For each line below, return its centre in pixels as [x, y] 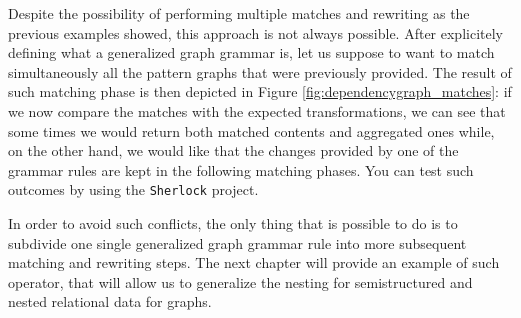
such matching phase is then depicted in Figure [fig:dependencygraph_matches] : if [260, 91]
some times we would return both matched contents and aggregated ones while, [251, 130]
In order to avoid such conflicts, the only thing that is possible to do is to [233, 223]
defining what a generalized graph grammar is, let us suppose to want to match [251, 52]
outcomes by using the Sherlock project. [133, 189]
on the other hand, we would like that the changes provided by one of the [233, 150]
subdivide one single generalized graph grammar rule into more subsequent [237, 242]
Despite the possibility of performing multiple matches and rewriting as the [239, 13]
